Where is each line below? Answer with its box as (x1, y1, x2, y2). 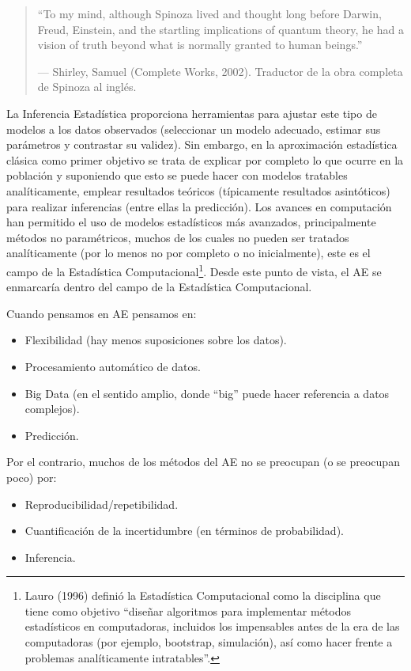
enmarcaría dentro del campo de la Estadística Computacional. (6, 279, 312, 295)
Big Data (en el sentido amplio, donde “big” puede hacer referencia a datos (25, 385, 390, 401)
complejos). (25, 400, 80, 417)
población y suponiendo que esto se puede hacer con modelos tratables (6, 167, 348, 184)
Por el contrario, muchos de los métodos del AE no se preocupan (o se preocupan (6, 453, 400, 470)
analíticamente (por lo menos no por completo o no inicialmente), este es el (6, 245, 371, 261)
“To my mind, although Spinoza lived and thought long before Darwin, (37, 6, 382, 21)
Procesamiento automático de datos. (25, 358, 201, 374)
